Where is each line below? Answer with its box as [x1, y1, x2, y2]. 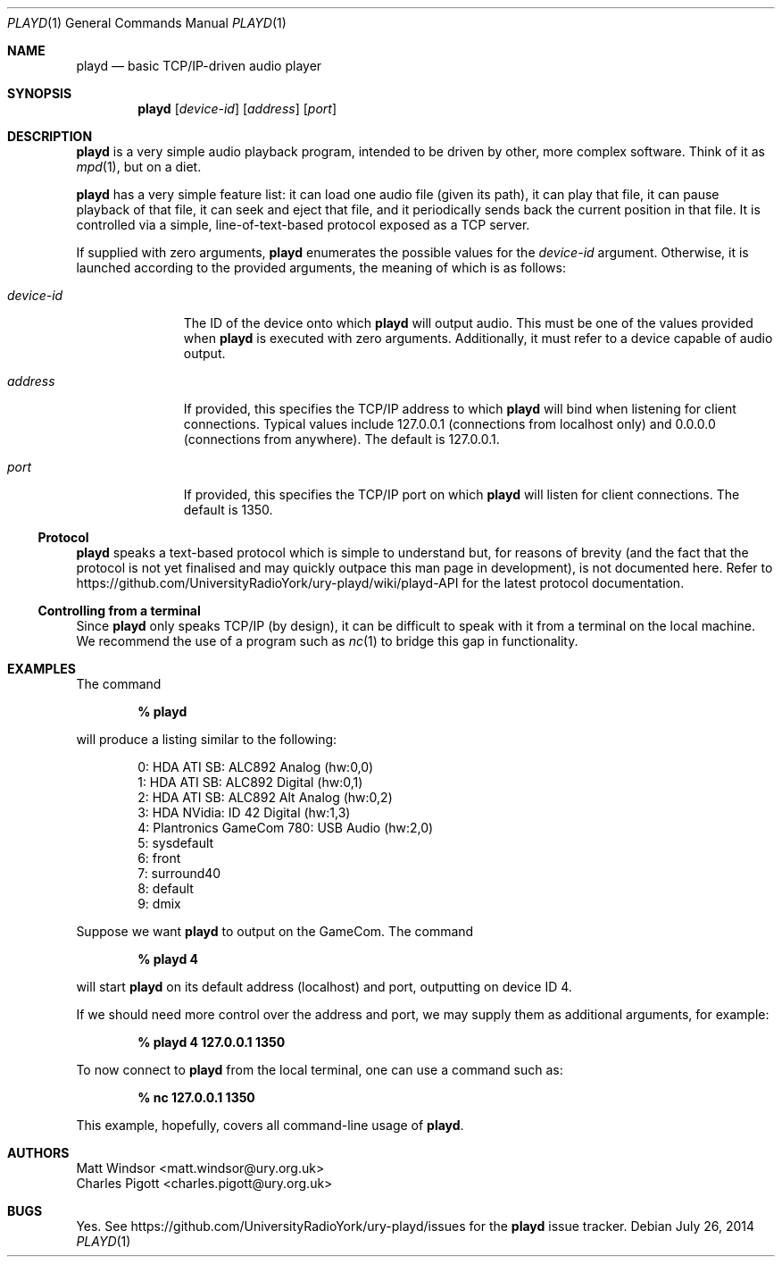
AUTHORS [7, 1145, 70, 1160]
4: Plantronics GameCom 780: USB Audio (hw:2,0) [137, 820, 434, 835]
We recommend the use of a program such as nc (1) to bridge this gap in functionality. [76, 633, 578, 649]
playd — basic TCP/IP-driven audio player [76, 58, 322, 73]
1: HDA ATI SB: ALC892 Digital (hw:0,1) [137, 774, 363, 790]
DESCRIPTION [7, 129, 93, 144]
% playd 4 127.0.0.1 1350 [137, 1034, 286, 1050]
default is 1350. [183, 502, 273, 517]
